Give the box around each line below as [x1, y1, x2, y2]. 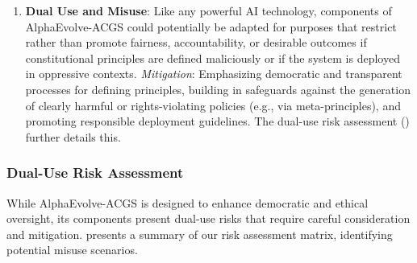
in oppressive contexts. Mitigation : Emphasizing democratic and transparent [25, 65, 402, 82]
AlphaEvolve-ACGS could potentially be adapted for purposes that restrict [25, 18, 397, 35]
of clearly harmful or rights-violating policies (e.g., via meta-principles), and [25, 97, 401, 113]
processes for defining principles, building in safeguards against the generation [25, 80, 411, 97]
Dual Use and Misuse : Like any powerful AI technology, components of [25, 2, 392, 18]
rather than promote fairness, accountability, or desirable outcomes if [25, 34, 367, 51]
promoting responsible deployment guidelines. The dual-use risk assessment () [25, 113, 410, 129]
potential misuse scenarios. [6, 241, 138, 258]
